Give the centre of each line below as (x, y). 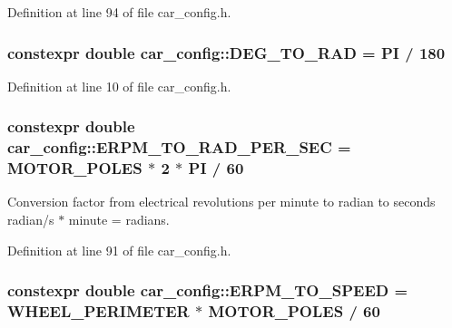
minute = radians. (119, 220)
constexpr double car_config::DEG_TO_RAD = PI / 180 (226, 52)
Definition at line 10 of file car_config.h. (119, 86)
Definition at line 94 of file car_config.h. (119, 12)
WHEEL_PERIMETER (98, 311)
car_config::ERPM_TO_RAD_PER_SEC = (179, 147)
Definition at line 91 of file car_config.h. (119, 250)
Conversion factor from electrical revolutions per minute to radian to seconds (221, 202)
